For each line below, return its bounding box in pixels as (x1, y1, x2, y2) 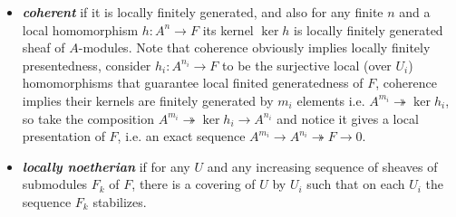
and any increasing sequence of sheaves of (207, 156, 438, 175)
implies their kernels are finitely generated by (22, 90, 274, 109)
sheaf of (22, 38, 65, 57)
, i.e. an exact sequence (117, 127, 246, 146)
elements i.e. (296, 90, 365, 109)
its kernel (202, 20, 254, 39)
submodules (22, 175, 88, 193)
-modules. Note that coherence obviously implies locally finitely (78, 38, 431, 57)
